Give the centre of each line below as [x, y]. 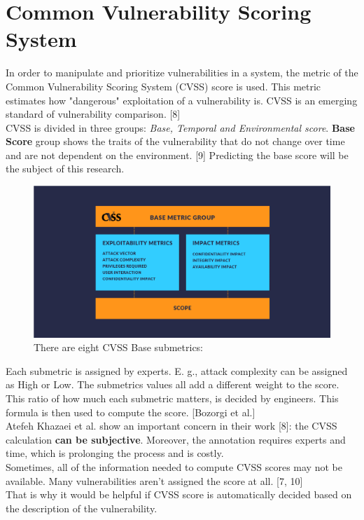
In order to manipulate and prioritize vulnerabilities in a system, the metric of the [182, 73]
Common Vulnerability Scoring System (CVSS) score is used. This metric [163, 86]
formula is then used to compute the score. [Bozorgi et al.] [131, 412]
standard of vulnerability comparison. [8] [93, 114]
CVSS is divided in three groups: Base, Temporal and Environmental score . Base [180, 127]
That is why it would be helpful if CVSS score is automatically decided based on [179, 494]
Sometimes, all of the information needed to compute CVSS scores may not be [174, 466]
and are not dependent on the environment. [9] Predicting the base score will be [177, 155]
